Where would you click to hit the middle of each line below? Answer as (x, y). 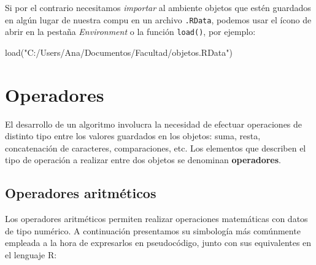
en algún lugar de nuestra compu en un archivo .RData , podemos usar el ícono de (158, 19)
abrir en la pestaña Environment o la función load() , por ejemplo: (130, 32)
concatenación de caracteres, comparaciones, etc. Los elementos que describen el (156, 148)
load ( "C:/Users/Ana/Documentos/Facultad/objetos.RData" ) (119, 52)
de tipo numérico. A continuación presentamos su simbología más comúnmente (153, 230)
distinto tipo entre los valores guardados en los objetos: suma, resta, (133, 136)
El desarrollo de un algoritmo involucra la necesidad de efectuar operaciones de (154, 124)
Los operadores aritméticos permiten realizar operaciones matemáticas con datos (156, 219)
